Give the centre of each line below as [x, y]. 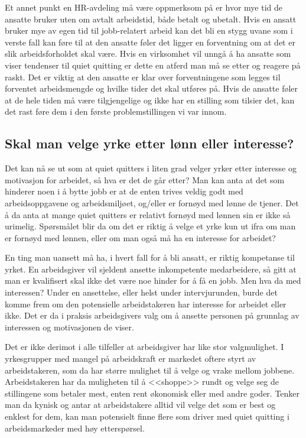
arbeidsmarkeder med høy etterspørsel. [75, 428]
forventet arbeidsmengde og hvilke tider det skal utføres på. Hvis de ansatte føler [152, 88]
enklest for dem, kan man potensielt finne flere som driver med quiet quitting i [147, 416]
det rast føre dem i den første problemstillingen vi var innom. [116, 111]
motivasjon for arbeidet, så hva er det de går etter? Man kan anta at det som [145, 179]
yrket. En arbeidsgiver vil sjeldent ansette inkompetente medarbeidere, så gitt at [151, 269]
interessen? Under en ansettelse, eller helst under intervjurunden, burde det [141, 292]
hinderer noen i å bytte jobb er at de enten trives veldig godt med [124, 191]
